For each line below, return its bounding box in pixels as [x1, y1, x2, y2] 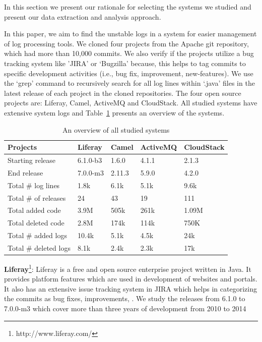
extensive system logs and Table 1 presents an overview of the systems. [4, 107, 225, 118]
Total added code [8, 205, 61, 215]
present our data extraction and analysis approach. [4, 11, 161, 22]
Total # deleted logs [8, 242, 71, 253]
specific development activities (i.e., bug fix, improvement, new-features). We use [4, 68, 253, 78]
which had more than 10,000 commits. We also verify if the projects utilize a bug [4, 48, 254, 59]
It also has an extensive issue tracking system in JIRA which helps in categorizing [4, 283, 257, 294]
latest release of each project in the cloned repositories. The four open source [4, 87, 241, 98]
